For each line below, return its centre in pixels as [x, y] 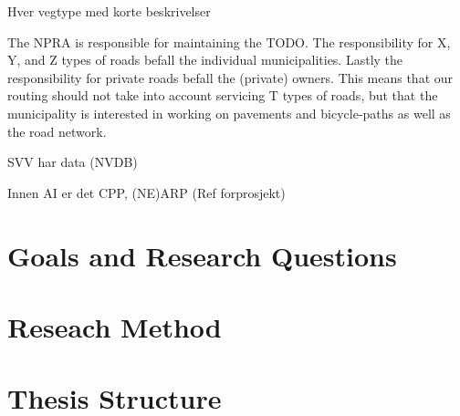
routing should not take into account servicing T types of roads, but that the [223, 95]
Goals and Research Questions [202, 255]
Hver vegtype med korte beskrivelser [109, 11]
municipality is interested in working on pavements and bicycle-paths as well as [229, 113]
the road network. [57, 131]
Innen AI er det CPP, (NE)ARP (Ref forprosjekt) [146, 192]
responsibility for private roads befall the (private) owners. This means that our [230, 77]
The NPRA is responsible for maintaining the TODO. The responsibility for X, [229, 42]
